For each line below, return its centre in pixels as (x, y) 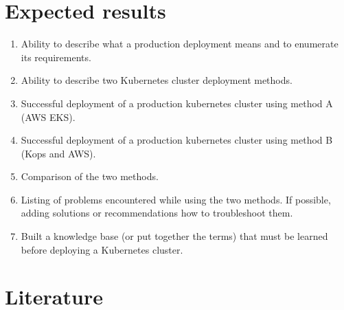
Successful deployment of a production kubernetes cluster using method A (177, 103)
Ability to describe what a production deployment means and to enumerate (180, 44)
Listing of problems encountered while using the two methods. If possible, (176, 199)
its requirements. (56, 57)
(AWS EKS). (48, 117)
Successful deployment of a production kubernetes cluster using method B (177, 140)
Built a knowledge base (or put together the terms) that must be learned (174, 236)
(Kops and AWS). (58, 153)
